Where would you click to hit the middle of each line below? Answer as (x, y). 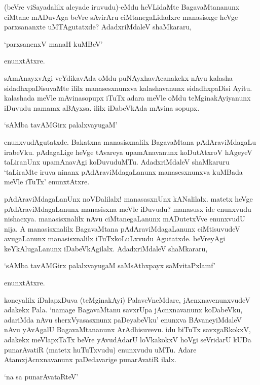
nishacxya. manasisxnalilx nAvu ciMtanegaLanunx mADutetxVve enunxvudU (125, 219)
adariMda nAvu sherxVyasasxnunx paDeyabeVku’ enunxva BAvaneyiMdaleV (123, 319)
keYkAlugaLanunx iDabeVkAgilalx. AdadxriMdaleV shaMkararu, (106, 248)
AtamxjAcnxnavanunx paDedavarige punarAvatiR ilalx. (90, 359)
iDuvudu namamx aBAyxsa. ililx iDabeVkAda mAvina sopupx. (102, 107)
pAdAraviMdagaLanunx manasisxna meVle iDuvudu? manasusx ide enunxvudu (128, 208)
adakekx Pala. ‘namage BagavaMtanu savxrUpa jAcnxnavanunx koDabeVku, (123, 310)
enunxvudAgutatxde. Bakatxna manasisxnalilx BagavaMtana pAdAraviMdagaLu (130, 141)
